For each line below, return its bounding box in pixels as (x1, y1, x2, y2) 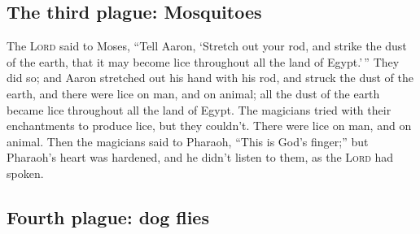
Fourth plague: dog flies (7, 204, 209, 229)
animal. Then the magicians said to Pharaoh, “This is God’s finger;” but (7, 132, 369, 149)
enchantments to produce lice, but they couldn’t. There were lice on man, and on (7, 117, 412, 134)
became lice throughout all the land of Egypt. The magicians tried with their (7, 101, 392, 118)
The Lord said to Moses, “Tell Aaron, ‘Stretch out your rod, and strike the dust (7, 37, 407, 54)
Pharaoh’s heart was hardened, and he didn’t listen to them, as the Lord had (7, 149, 394, 166)
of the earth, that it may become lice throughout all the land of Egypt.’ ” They (7, 53, 400, 70)
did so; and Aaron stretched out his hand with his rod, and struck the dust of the (7, 69, 413, 86)
